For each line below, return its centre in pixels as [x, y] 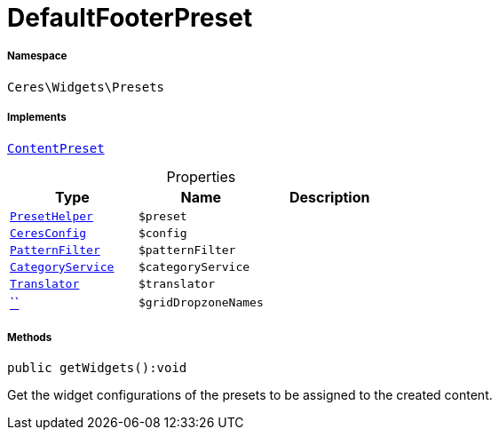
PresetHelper [51, 216]
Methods [30, 337]
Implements [37, 118]
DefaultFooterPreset [130, 18]
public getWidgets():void [97, 368]
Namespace [37, 56]
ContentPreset [56, 148]
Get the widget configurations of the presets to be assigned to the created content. [250, 395]
